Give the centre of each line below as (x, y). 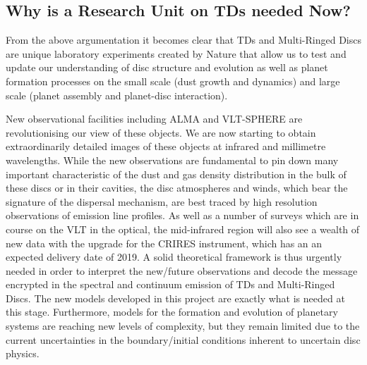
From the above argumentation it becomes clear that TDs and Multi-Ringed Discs (184, 40)
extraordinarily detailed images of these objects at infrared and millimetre (166, 146)
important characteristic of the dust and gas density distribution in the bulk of (176, 174)
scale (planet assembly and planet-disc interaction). (117, 95)
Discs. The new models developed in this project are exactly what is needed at (175, 298)
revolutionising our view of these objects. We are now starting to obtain (161, 132)
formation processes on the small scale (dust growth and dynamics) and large (173, 81)
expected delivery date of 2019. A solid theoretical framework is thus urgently (174, 257)
